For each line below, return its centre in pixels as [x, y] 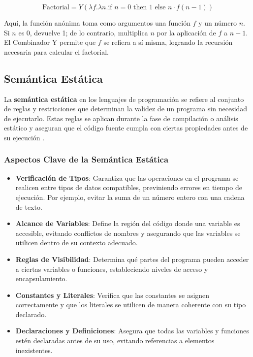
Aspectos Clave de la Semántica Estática [86, 159]
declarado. [31, 314]
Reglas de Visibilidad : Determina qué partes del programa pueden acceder [132, 259]
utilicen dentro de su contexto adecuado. [77, 243]
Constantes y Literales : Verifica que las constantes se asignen [112, 295]
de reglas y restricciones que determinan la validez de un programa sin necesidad [126, 109]
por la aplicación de [186, 32]
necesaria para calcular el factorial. [56, 51]
